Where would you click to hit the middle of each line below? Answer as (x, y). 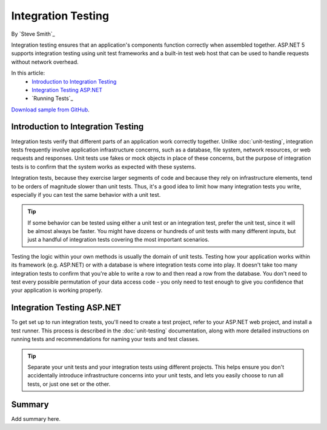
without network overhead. (45, 62)
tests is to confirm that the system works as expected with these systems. (104, 167)
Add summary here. (36, 418)
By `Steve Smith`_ (33, 34)
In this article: (28, 73)
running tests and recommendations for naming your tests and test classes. (105, 339)
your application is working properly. (57, 290)
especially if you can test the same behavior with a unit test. (86, 194)
